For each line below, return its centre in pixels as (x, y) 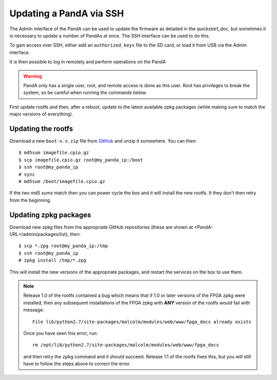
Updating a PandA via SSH (67, 13)
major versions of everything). (41, 114)
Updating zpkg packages (50, 215)
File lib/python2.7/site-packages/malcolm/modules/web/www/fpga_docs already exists (142, 322)
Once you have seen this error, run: (61, 333)
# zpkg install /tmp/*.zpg (53, 261)
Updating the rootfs (41, 128)
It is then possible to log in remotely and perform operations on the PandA (88, 62)
